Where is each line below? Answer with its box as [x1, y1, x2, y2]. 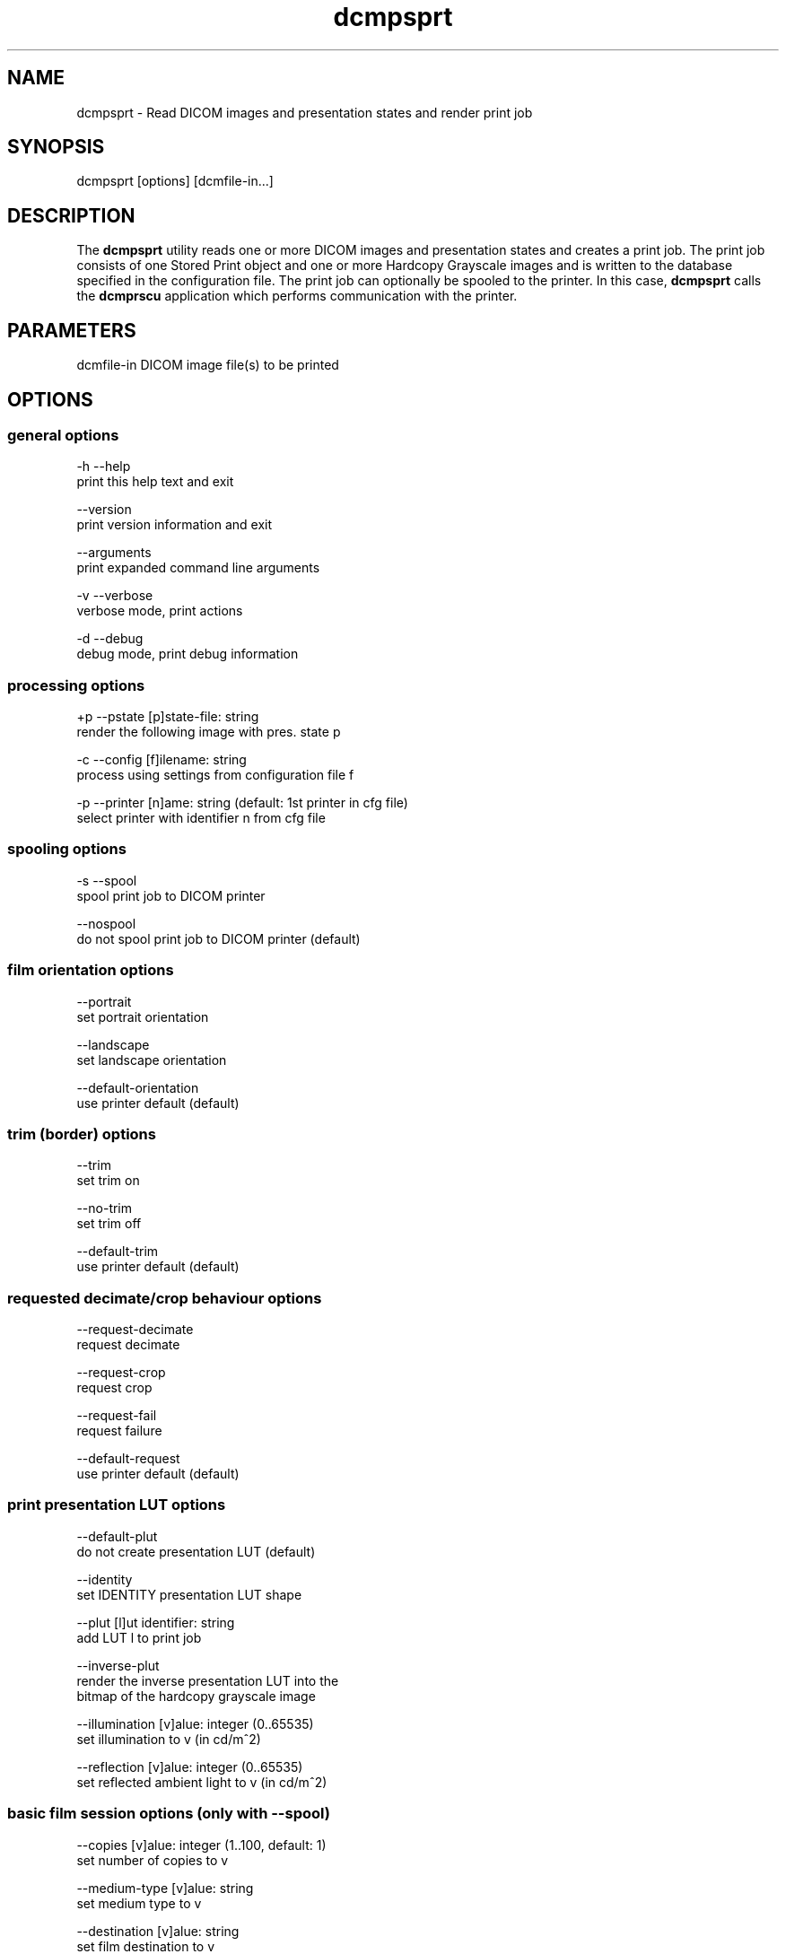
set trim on [76, 1173, 140, 1189]
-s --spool [76, 872, 137, 888]
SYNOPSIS [7, 135, 105, 159]
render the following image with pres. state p [76, 724, 341, 740]
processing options [7, 676, 145, 694]
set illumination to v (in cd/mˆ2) [76, 1731, 261, 1747]
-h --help [76, 458, 131, 475]
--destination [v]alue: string [76, 1923, 240, 1939]
